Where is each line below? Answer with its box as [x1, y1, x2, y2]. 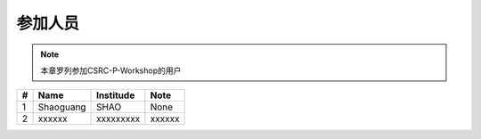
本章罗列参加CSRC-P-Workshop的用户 [40, 65, 182, 76]
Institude [95, 89, 135, 102]
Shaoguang [37, 101, 86, 113]
